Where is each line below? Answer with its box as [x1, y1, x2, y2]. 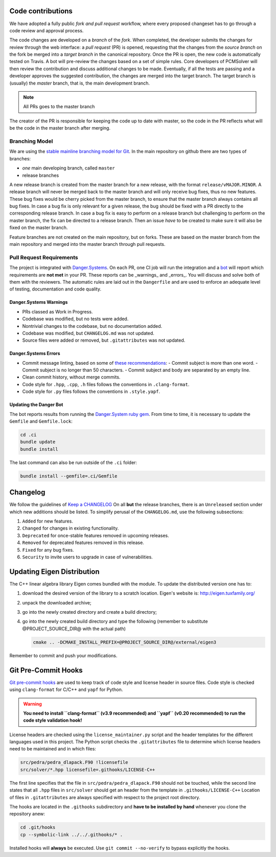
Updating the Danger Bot [9, 402, 63, 408]
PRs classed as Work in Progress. [22, 308, 93, 315]
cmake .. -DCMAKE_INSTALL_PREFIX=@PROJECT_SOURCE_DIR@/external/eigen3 [33, 639, 217, 645]
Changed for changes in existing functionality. [22, 525, 119, 531]
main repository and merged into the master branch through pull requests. [9, 241, 166, 247]
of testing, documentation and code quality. [9, 286, 102, 292]
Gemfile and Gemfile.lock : [9, 418, 73, 425]
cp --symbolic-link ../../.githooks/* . [20, 831, 123, 838]
